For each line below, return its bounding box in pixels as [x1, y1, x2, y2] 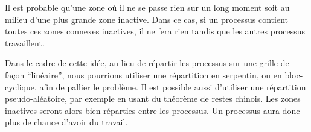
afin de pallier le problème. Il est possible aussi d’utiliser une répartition [39, 80, 306, 93]
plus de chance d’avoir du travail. [5, 116, 128, 128]
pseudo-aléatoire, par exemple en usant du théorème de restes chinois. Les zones [5, 92, 301, 105]
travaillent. [5, 36, 45, 49]
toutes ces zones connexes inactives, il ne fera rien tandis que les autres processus [5, 25, 306, 37]
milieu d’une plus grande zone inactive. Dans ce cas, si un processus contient [5, 13, 288, 25]
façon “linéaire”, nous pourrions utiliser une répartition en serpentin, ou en [5, 68, 282, 81]
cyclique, [5, 80, 37, 93]
